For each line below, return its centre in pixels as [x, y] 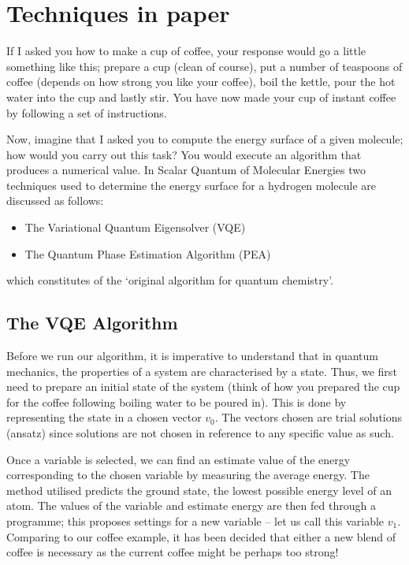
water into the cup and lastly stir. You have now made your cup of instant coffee [201, 97]
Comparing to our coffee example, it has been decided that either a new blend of [201, 536]
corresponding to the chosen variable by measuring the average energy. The [188, 475]
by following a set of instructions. [87, 112]
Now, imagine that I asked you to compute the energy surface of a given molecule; [205, 139]
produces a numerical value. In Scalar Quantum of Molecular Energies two [186, 170]
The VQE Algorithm [92, 323]
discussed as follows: [55, 201]
